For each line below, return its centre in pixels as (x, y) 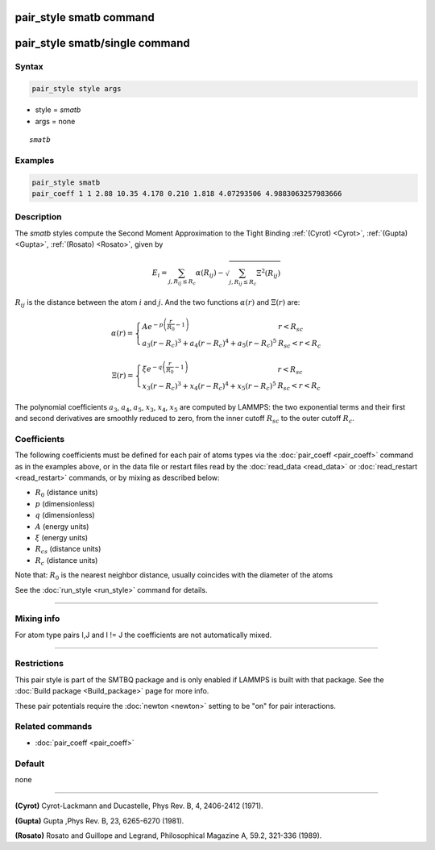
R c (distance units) (66, 561)
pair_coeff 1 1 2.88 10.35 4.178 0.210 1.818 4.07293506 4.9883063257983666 (187, 193)
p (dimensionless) (65, 503)
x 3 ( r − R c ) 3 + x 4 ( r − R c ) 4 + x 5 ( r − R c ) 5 (209, 386)
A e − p (153, 326)
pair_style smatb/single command (102, 43)
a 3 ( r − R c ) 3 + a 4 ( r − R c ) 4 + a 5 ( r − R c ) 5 (209, 344)
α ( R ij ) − (210, 274)
